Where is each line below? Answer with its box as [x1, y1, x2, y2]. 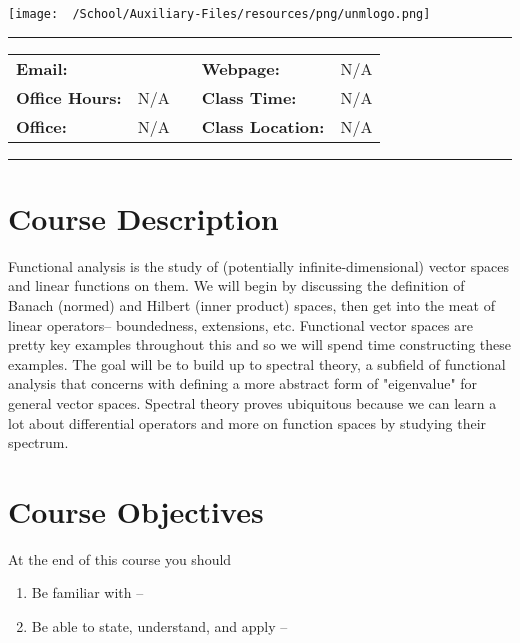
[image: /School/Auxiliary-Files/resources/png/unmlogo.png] [8, 7, 431, 21]
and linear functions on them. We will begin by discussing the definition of [8, 275, 465, 296]
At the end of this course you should [8, 548, 232, 569]
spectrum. [8, 432, 69, 453]
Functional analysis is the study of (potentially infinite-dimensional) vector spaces [8, 255, 509, 276]
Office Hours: [16, 85, 122, 109]
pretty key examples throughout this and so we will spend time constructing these [8, 334, 512, 355]
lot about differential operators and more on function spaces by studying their [8, 412, 487, 433]
